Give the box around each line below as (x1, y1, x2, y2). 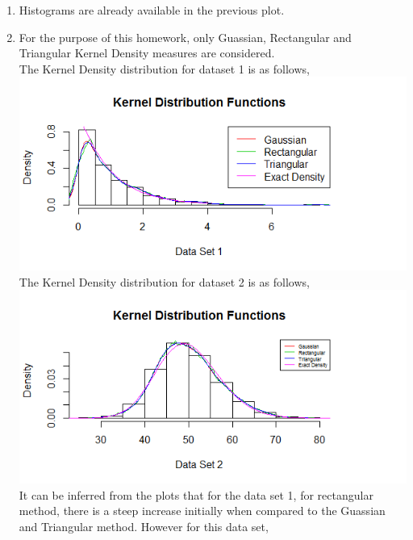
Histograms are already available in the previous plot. (19, 2, 285, 18)
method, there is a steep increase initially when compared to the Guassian (19, 502, 386, 519)
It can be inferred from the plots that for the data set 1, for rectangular (19, 486, 373, 503)
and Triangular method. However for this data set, (19, 517, 269, 534)
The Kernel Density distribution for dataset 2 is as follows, (19, 273, 310, 290)
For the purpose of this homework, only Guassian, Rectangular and (19, 28, 352, 45)
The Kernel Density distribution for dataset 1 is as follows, (19, 60, 310, 77)
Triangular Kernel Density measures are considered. (19, 44, 275, 61)
